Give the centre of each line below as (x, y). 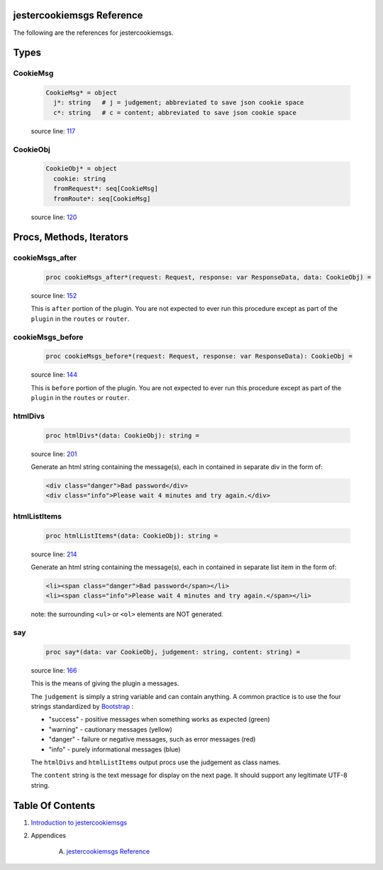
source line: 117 (53, 131)
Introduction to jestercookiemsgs (79, 822)
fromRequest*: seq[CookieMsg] (106, 189)
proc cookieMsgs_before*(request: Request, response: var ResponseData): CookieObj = (199, 356)
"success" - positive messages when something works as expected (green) (159, 720)
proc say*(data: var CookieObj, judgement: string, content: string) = (173, 652)
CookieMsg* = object (81, 93)
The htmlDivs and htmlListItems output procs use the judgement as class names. (156, 762)
